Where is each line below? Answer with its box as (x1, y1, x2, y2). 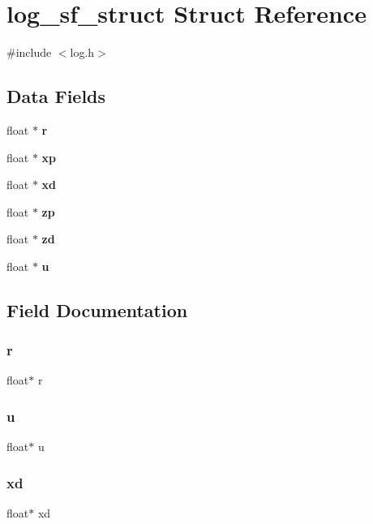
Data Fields (6, 84, 106, 109)
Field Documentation (6, 297, 188, 322)
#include (6, 44, 52, 61)
